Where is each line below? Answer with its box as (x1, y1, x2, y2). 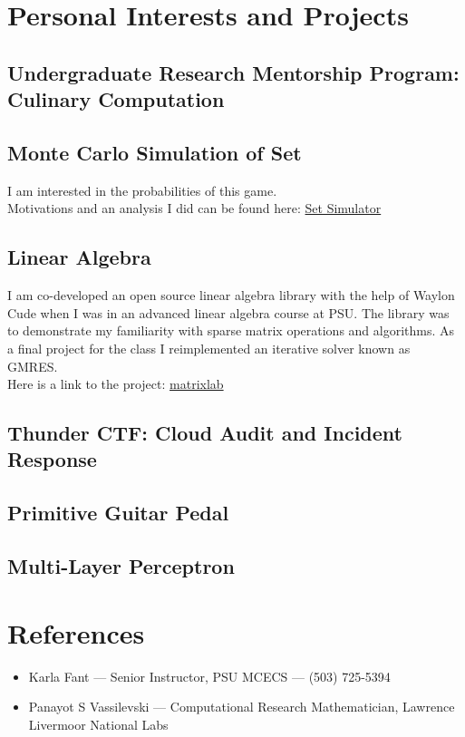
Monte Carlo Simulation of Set (7, 138, 302, 166)
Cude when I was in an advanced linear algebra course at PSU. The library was (7, 303, 450, 322)
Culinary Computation (7, 85, 225, 113)
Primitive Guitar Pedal (7, 499, 229, 527)
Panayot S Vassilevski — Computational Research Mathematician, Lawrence (28, 697, 455, 716)
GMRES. (7, 356, 58, 375)
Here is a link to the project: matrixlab (7, 374, 224, 393)
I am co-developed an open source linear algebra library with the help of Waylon (7, 286, 455, 305)
